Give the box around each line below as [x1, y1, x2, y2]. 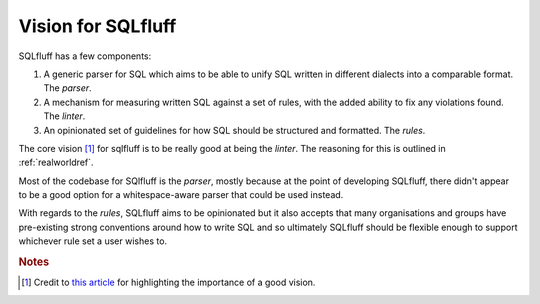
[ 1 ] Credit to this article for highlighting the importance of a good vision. [21, 276, 316, 289]
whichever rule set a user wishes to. [18, 235, 168, 247]
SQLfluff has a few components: [18, 50, 152, 62]
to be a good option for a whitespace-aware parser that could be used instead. [18, 189, 344, 201]
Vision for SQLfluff [18, 15, 177, 37]
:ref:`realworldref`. [18, 156, 94, 169]
